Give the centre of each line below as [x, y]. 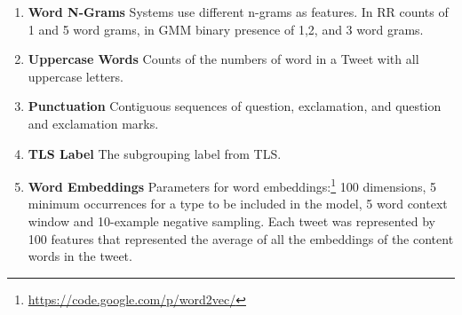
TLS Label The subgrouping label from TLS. [155, 153]
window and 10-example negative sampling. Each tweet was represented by [231, 221]
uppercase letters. [76, 76]
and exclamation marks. [93, 123]
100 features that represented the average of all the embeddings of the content [241, 238]
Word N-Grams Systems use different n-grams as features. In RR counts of [238, 12]
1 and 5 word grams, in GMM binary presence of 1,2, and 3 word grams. [226, 29]
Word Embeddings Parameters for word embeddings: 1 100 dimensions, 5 [232, 185]
